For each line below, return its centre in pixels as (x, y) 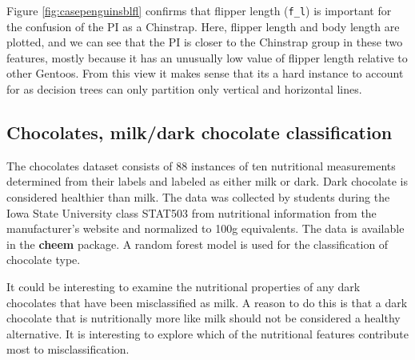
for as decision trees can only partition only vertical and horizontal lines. (184, 89)
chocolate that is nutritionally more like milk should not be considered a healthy (204, 318)
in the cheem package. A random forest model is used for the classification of (198, 244)
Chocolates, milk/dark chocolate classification (200, 132)
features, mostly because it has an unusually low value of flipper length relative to (207, 57)
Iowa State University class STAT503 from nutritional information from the (192, 212)
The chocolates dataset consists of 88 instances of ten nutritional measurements (201, 165)
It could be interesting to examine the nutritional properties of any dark (184, 286)
